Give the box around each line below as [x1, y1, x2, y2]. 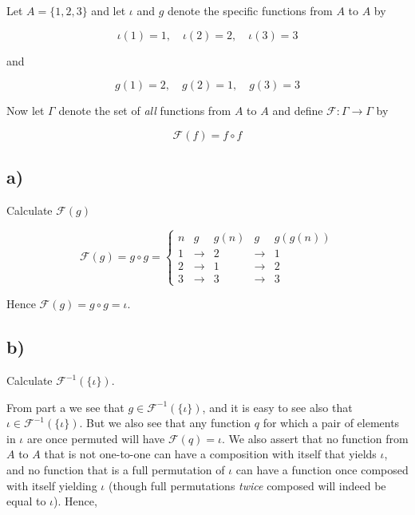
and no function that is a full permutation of [6, 461, 225, 477]
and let [91, 2, 126, 18]
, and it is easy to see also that [202, 398, 353, 415]
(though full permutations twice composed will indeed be [108, 477, 386, 493]
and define [272, 102, 323, 119]
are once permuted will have [26, 430, 165, 446]
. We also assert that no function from [221, 430, 409, 446]
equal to [6, 493, 46, 509]
